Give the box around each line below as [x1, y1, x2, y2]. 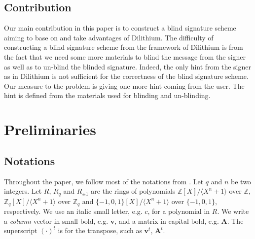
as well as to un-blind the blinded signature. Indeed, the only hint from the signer [4, 61, 251, 71]
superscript [4, 225, 37, 236]
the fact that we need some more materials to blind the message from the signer [4, 51, 246, 62]
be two [231, 176, 251, 186]
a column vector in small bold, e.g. [4, 215, 109, 226]
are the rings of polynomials [91, 186, 176, 196]
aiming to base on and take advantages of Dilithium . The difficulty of [4, 32, 214, 42]
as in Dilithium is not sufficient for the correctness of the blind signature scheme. [4, 71, 249, 81]
